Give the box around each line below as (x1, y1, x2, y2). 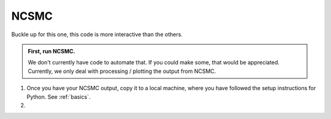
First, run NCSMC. (28, 47, 75, 55)
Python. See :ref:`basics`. (26, 93, 91, 101)
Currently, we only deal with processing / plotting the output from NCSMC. (28, 67, 216, 75)
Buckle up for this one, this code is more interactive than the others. (11, 31, 183, 38)
